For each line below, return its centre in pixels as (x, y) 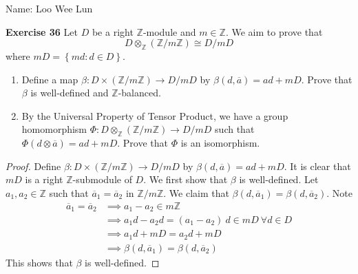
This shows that (39, 262)
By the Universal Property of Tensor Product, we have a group (155, 115)
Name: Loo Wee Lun (49, 8)
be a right (113, 31)
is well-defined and (70, 93)
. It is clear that (317, 166)
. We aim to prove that (274, 31)
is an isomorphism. (220, 143)
